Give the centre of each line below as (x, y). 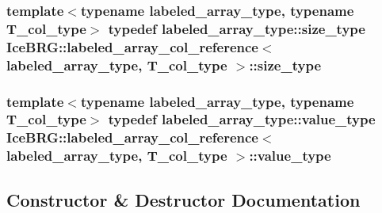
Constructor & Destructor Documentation (183, 199)
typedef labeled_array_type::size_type (237, 28)
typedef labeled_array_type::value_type (242, 119)
